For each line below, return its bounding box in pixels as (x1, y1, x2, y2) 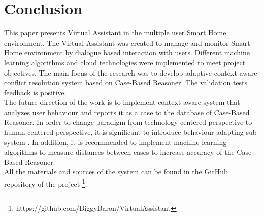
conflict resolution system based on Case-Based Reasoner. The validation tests (4, 77, 248, 88)
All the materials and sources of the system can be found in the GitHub (4, 166, 228, 177)
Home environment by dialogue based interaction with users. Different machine (4, 47, 250, 58)
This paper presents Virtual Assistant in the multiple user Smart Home (4, 27, 226, 38)
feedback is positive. (4, 87, 67, 97)
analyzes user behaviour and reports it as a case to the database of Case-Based (4, 106, 250, 117)
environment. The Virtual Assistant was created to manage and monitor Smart (4, 37, 250, 48)
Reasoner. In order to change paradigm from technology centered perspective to (4, 117, 252, 127)
